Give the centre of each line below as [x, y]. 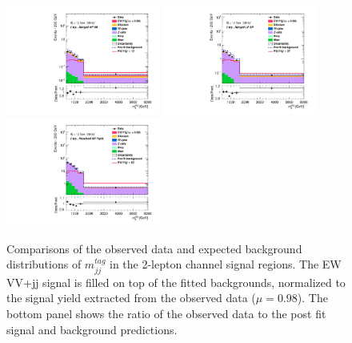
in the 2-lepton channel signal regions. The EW [226, 264]
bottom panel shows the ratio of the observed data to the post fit [166, 314]
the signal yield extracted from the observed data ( [131, 298]
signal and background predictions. [92, 329]
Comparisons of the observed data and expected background [154, 248]
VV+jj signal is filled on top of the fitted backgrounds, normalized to [176, 282]
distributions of [44, 264]
